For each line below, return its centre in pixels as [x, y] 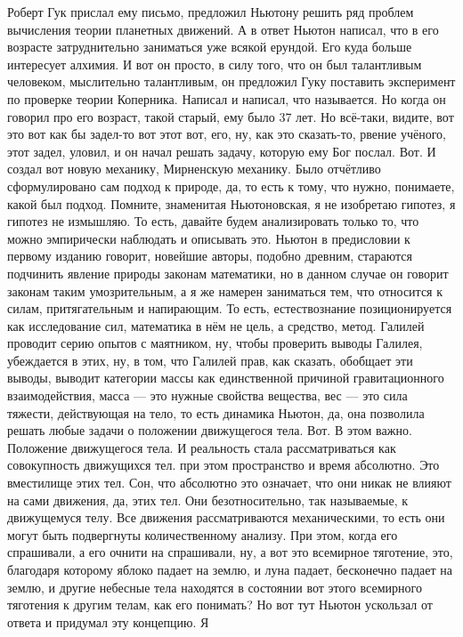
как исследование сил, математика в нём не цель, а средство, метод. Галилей [216, 325]
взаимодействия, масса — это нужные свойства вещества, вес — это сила [207, 395]
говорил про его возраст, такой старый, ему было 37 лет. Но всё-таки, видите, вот [231, 116]
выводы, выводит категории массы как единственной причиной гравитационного [226, 378]
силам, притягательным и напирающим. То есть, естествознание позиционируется [230, 308]
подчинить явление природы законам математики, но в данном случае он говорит [228, 273]
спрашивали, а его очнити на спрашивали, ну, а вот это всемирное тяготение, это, [230, 552]
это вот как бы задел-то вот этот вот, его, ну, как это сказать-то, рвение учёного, [227, 134]
